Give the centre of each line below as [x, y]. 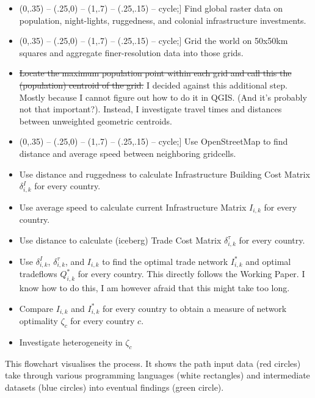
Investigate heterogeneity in [71, 342]
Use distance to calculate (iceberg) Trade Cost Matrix [120, 240]
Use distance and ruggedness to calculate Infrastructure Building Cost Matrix [165, 174]
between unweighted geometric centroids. [96, 121]
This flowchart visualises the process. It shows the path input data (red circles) [153, 363]
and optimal [268, 261]
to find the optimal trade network [165, 261]
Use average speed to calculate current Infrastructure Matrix [133, 207]
